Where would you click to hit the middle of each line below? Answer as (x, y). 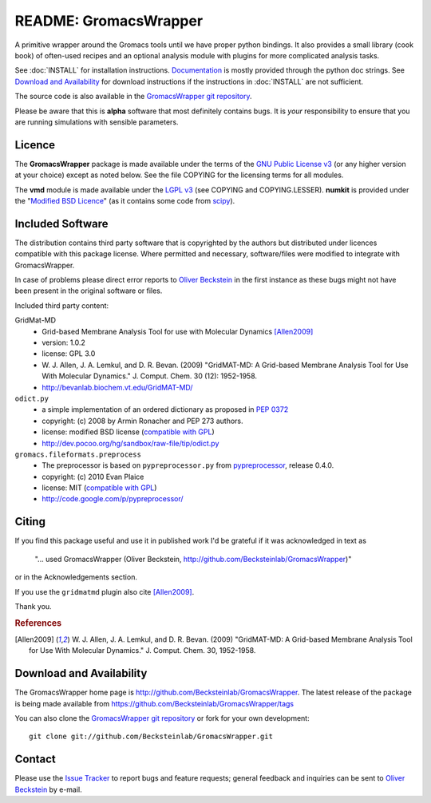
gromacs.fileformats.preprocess (78, 454)
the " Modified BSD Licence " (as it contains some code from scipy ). (125, 200)
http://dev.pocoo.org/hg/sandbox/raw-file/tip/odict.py (130, 443)
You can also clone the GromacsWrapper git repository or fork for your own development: (162, 718)
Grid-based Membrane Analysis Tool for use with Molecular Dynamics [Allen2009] (178, 331)
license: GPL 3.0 (69, 354)
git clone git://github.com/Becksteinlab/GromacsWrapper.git (151, 737)
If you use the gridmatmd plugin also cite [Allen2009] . (105, 591)
